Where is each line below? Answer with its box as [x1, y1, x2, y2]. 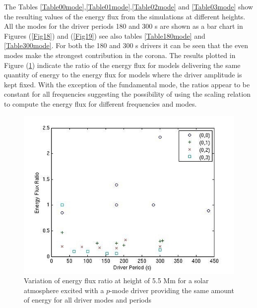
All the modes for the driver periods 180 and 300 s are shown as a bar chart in [4, 21, 243, 31]
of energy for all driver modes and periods [24, 295, 152, 305]
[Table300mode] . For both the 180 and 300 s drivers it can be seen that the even [4, 40, 249, 51]
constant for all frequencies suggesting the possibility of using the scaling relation [4, 89, 251, 99]
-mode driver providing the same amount [110, 285, 234, 295]
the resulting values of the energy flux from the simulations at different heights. [4, 11, 246, 21]
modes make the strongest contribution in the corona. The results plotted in [4, 50, 236, 60]
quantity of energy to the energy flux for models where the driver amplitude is [4, 69, 242, 80]
